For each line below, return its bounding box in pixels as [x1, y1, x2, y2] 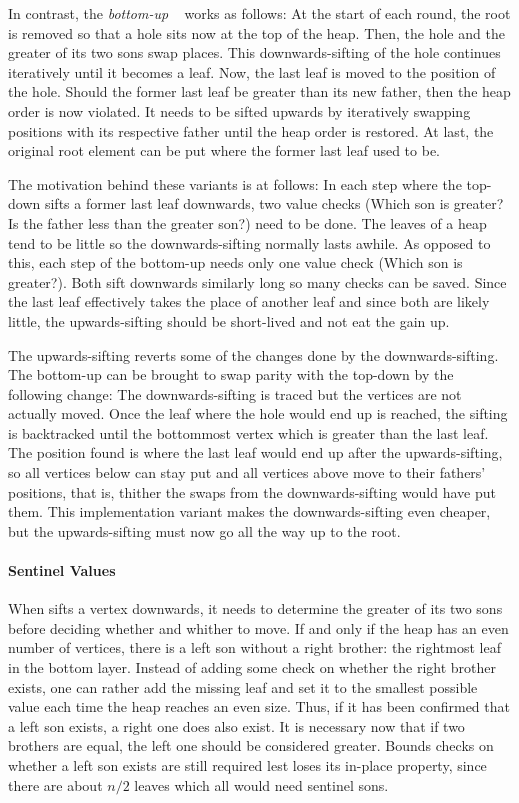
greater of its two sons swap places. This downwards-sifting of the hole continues [8, 42, 501, 63]
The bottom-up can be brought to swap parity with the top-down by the [8, 364, 454, 385]
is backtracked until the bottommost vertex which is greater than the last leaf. [8, 422, 489, 443]
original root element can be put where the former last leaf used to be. [8, 140, 440, 161]
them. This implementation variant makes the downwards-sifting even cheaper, [8, 501, 491, 522]
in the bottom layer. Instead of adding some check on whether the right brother [8, 657, 497, 678]
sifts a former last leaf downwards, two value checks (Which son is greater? [44, 193, 504, 214]
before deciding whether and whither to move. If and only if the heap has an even [8, 617, 509, 638]
